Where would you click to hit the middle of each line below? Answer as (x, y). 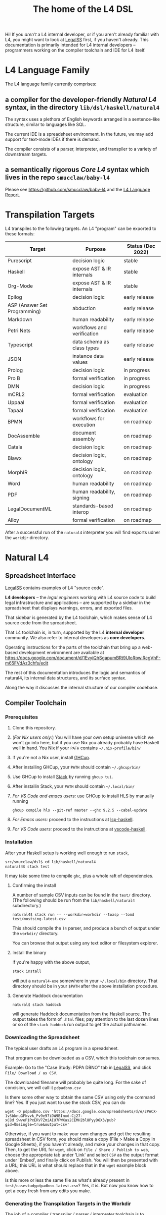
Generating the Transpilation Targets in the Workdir (68, 1204)
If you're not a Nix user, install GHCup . (51, 758)
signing (81, 497)
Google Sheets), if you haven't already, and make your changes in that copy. (83, 1144)
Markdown (20, 319)
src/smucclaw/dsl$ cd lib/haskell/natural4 (51, 862)
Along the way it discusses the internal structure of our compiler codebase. (82, 687)
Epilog (15, 297)
